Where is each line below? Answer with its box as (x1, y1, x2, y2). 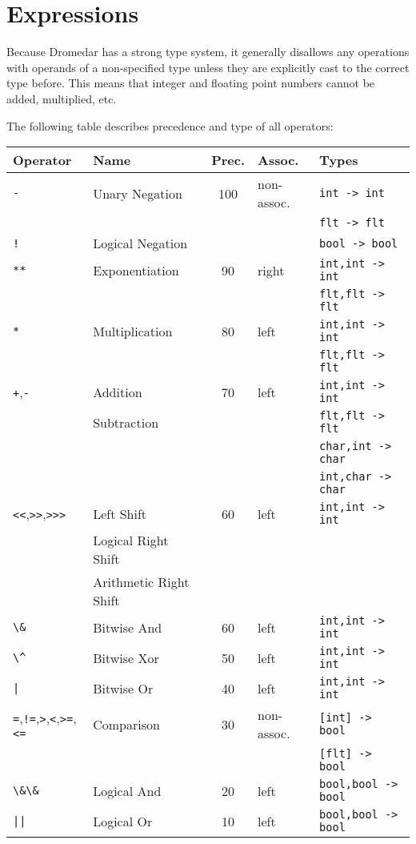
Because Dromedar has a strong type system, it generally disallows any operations (6, 43, 410, 60)
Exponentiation (93, 260, 179, 279)
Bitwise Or (93, 678, 154, 697)
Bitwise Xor (93, 648, 159, 667)
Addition (93, 382, 142, 401)
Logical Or (93, 811, 153, 830)
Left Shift (93, 504, 147, 523)
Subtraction (93, 412, 159, 432)
